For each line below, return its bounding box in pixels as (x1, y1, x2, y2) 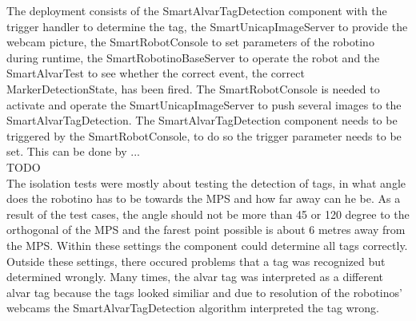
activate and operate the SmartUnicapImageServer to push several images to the (6, 96, 402, 113)
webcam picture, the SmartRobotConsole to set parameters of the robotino (6, 34, 374, 50)
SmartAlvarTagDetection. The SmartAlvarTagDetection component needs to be (6, 112, 398, 129)
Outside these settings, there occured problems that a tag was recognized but (6, 252, 386, 269)
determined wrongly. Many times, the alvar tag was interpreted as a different (6, 268, 384, 285)
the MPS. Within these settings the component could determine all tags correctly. (6, 236, 408, 253)
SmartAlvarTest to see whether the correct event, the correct (6, 65, 305, 81)
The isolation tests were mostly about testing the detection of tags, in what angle (6, 174, 406, 191)
